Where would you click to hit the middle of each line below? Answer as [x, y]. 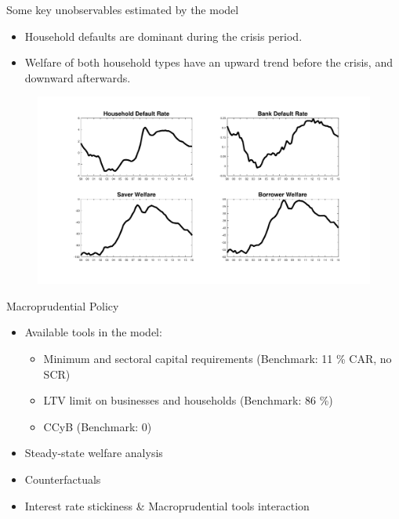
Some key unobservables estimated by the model [123, 9]
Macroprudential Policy [63, 305]
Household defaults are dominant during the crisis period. [163, 36]
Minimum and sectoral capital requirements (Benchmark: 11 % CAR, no [218, 359]
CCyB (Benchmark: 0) [98, 426]
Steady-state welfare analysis [94, 453]
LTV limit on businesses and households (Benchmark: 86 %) [188, 400]
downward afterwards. [78, 77]
